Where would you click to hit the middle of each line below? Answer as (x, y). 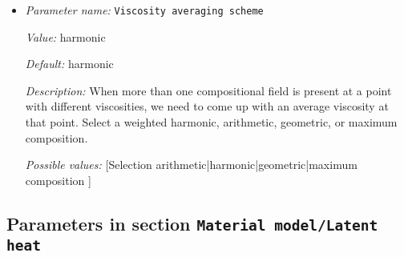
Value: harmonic (65, 36)
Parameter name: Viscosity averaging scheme (144, 10)
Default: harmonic (69, 64)
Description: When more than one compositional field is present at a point (208, 90)
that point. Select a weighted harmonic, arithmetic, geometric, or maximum (211, 122)
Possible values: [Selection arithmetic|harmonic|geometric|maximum (191, 165)
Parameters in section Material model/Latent (192, 223)
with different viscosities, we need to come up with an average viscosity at (207, 106)
